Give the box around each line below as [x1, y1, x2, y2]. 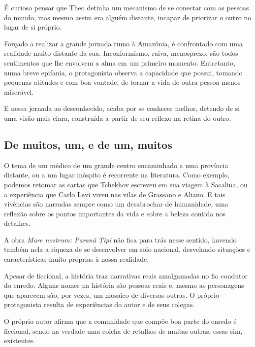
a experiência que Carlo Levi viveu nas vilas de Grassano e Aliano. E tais [4, 189, 225, 199]
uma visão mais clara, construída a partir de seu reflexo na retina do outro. [4, 112, 231, 123]
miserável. [4, 86, 34, 97]
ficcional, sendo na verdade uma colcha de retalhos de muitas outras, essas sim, [4, 325, 243, 336]
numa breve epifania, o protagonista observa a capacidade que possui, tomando [4, 67, 243, 77]
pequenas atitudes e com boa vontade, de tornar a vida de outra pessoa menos [4, 77, 241, 87]
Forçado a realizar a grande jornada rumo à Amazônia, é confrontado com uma [4, 38, 243, 48]
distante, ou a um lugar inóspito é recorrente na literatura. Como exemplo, [4, 170, 230, 180]
